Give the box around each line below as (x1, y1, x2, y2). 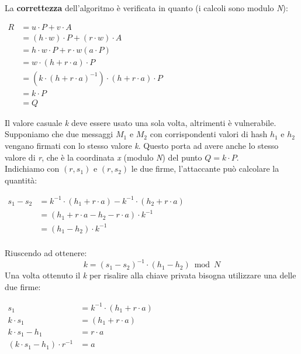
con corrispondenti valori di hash (150, 128, 268, 140)
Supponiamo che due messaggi (5, 128, 113, 140)
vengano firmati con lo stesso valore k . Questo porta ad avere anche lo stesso (5, 139, 279, 151)
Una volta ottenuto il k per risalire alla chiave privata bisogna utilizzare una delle (5, 269, 296, 281)
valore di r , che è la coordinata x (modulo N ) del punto (5, 151, 202, 163)
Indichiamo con (5, 162, 60, 175)
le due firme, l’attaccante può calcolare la (131, 162, 279, 175)
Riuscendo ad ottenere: (5, 247, 87, 258)
